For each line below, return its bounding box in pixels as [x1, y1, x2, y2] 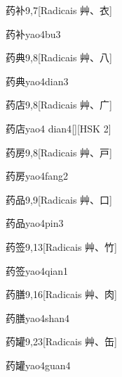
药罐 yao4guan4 [6, 357, 71, 372]
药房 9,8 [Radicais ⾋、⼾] [6, 144, 112, 159]
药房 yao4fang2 [6, 168, 69, 183]
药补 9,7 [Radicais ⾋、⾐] [6, 3, 112, 17]
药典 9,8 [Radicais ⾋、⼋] [6, 50, 112, 65]
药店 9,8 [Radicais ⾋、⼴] [6, 97, 112, 112]
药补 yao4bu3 [6, 26, 61, 41]
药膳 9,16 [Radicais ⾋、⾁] [6, 287, 117, 302]
